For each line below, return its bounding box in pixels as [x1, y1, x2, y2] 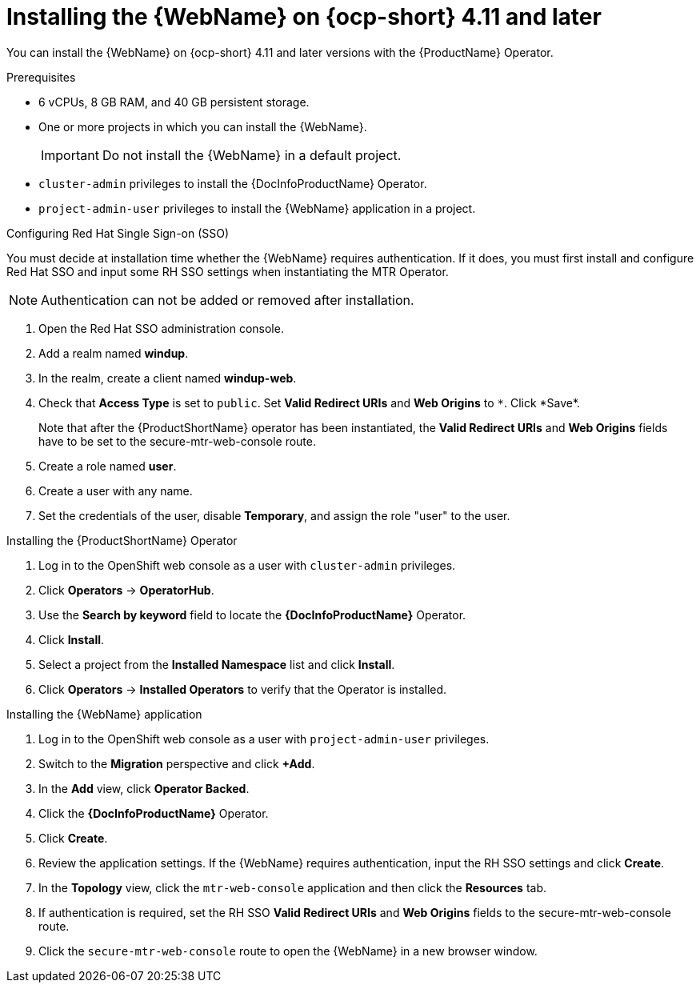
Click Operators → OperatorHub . [38, 583, 214, 597]
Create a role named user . [38, 458, 177, 473]
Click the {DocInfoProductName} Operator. [38, 806, 269, 820]
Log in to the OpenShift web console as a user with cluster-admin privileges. [38, 558, 456, 572]
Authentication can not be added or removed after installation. [41, 291, 414, 308]
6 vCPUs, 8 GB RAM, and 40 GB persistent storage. [38, 94, 310, 109]
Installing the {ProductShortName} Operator [6, 533, 238, 547]
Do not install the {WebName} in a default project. [102, 146, 402, 163]
